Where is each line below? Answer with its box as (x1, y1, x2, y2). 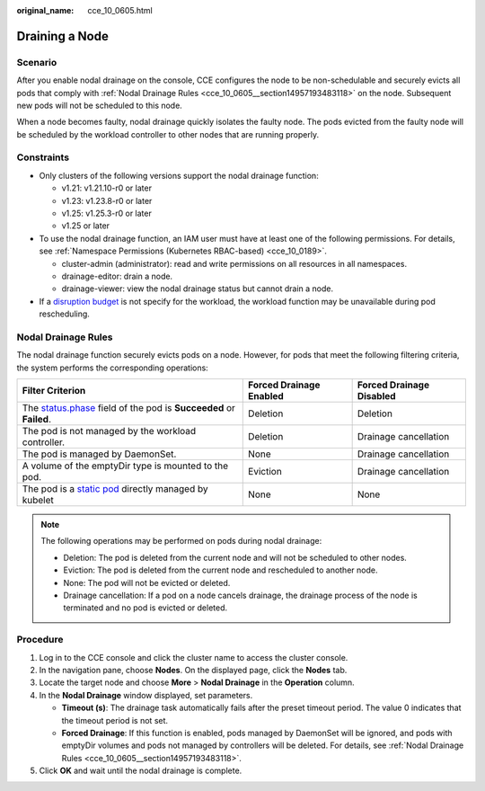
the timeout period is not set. (61, 715, 169, 725)
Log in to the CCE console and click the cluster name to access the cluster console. (39, 652, 348, 662)
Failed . (22, 413, 52, 426)
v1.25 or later (61, 220, 110, 231)
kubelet (22, 494, 54, 507)
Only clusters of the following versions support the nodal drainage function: (39, 170, 319, 181)
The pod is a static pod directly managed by (22, 483, 208, 495)
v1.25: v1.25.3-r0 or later (61, 208, 152, 219)
